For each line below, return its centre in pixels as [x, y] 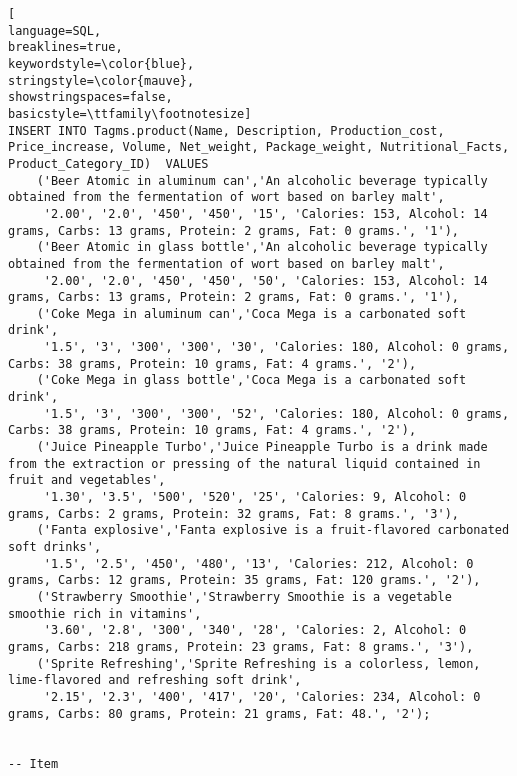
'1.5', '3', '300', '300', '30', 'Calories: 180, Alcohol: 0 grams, [276, 347]
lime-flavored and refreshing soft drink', [155, 680]
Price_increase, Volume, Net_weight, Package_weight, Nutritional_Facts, [259, 147]
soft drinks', [55, 547]
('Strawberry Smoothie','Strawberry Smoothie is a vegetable [244, 596]
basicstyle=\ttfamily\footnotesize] [130, 113]
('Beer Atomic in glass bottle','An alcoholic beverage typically [262, 247]
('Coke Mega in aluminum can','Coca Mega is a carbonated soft [251, 313]
